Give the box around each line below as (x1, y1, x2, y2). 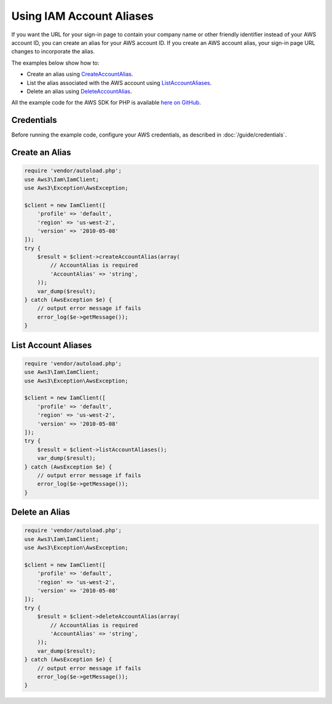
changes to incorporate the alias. (11, 48, 95, 55)
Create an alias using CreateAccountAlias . (26, 71, 133, 78)
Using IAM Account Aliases (11, 9, 154, 23)
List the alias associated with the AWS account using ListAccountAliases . (26, 79, 212, 86)
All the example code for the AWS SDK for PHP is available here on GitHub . (11, 99, 201, 106)
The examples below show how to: (11, 59, 100, 66)
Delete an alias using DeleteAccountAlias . (26, 87, 132, 95)
